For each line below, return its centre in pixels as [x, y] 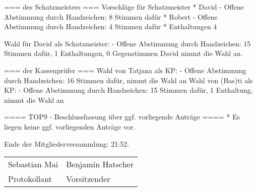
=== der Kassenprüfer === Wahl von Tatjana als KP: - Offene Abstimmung [125, 70]
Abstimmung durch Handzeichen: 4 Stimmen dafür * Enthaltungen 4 [111, 26]
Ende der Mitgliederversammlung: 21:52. [67, 143]
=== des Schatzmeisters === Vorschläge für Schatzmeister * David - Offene [124, 7]
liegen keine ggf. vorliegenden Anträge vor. [70, 126]
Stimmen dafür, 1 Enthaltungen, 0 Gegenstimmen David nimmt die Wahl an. [123, 53]
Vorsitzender [88, 179]
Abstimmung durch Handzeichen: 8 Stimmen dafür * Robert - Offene [111, 16]
